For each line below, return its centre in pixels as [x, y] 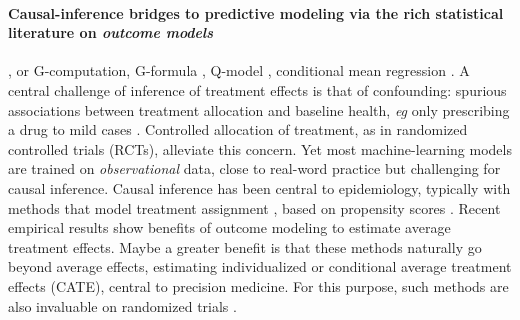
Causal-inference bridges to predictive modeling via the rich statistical [256, 12]
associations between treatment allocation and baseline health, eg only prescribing [259, 109]
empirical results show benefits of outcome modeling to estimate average [229, 227]
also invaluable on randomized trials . [122, 305]
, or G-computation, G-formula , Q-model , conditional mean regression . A [239, 70]
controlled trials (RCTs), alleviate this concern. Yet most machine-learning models [260, 148]
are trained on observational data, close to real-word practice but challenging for [254, 168]
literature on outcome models [111, 32]
